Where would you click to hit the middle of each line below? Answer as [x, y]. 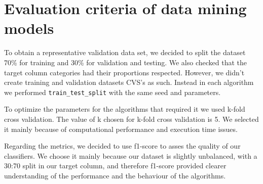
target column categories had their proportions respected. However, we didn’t [124, 72]
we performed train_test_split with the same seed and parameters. [112, 92]
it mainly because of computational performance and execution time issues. [121, 129]
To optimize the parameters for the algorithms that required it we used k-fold [125, 109]
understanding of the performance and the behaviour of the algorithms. [115, 175]
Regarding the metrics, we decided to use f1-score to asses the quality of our [122, 146]
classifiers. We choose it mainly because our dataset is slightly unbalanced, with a [131, 155]
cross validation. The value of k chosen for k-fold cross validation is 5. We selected [131, 119]
